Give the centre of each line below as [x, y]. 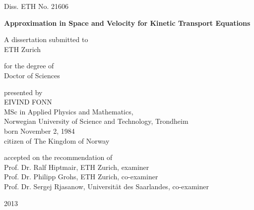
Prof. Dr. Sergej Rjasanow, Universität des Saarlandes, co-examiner [106, 186]
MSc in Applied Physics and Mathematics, [69, 111]
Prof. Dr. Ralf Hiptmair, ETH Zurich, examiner [77, 167]
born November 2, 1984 [39, 131]
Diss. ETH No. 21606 [36, 6]
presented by [23, 92]
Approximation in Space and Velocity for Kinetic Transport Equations [127, 23]
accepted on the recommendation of [58, 157]
